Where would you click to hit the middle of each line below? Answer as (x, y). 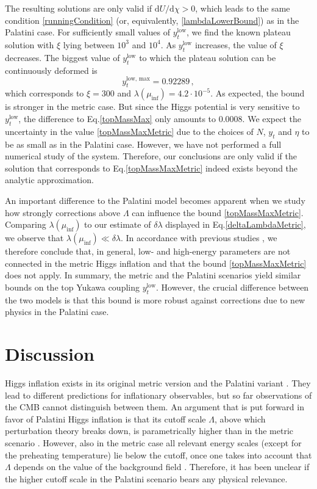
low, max (138, 79)
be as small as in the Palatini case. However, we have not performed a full (143, 144)
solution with (30, 44)
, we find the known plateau (239, 32)
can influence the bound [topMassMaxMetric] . (218, 212)
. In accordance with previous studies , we (199, 238)
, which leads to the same (243, 8)
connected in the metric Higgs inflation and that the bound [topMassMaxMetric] (156, 263)
